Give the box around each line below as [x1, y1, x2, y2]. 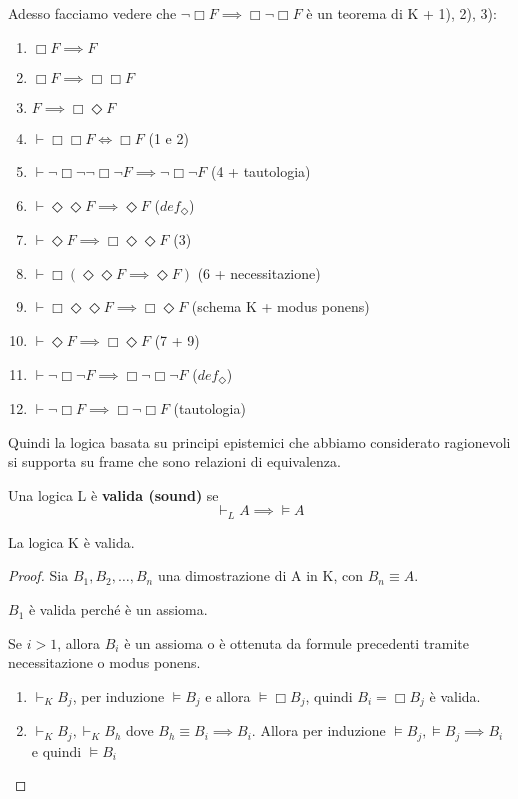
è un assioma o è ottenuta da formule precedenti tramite [124, 632, 469, 653]
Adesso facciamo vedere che [8, 3, 177, 23]
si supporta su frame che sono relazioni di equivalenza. [8, 451, 341, 472]
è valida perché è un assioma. [28, 599, 208, 620]
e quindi [31, 740, 82, 761]
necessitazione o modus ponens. [8, 652, 201, 673]
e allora [205, 685, 251, 706]
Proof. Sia [8, 565, 69, 586]
